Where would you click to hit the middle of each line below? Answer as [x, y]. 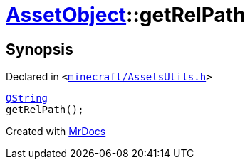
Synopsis [40, 49]
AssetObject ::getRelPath [126, 15]
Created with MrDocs [56, 132]
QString [27, 99]
